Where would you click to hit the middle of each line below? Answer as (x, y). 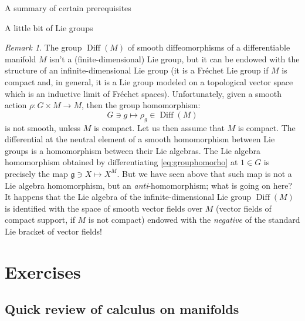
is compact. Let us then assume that (159, 127)
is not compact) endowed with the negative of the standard (194, 220)
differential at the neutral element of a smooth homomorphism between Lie (140, 139)
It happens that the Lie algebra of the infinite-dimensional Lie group (128, 197)
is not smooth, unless (43, 127)
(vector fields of (244, 208)
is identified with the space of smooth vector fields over (104, 208)
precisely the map (36, 173)
